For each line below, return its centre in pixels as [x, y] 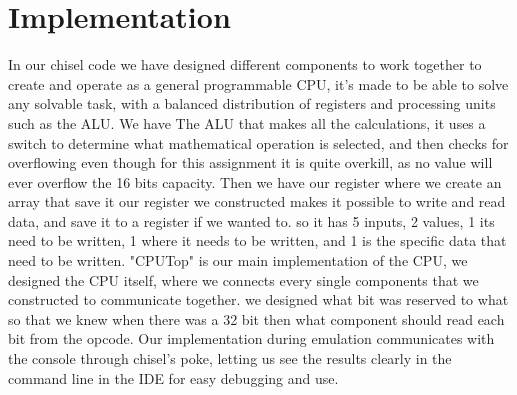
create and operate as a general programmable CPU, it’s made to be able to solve [258, 83]
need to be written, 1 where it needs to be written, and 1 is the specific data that [257, 240]
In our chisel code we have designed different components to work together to [245, 64]
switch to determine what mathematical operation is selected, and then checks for [258, 142]
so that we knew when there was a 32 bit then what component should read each [256, 318]
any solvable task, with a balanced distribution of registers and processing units [252, 103]
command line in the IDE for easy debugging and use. [173, 377]
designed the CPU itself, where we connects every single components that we [243, 279]
